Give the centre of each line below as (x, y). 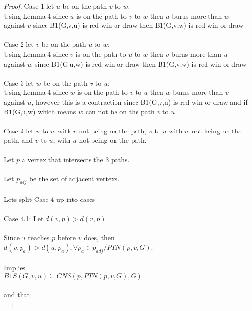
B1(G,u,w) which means (40, 111)
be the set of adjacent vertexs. (74, 178)
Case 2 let (19, 44)
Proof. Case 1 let (29, 6)
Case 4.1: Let (24, 218)
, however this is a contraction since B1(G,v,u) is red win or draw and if (139, 101)
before (67, 237)
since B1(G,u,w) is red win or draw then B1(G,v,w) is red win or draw (141, 63)
